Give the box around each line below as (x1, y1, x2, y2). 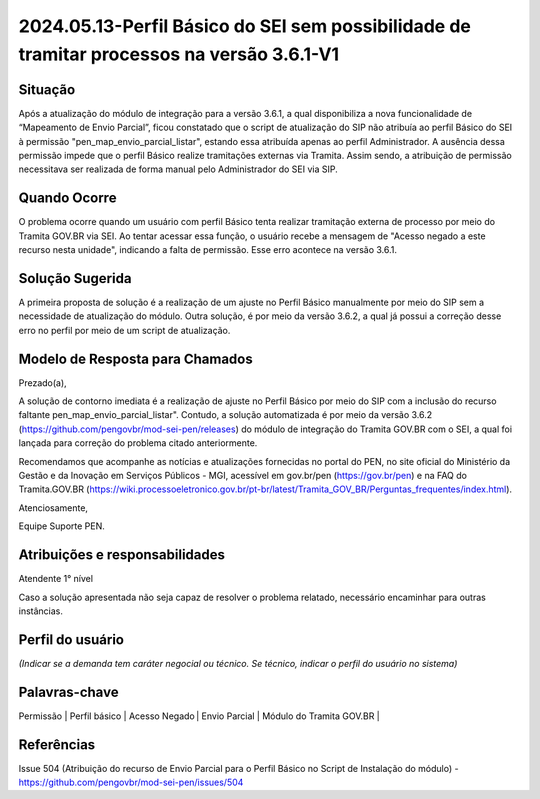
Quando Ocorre (18, 190, 117, 207)
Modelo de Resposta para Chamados (18, 350, 254, 367)
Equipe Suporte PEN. (18, 520, 105, 532)
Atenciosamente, (18, 501, 89, 514)
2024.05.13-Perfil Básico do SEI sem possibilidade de (18, 15, 472, 37)
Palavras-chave (18, 683, 119, 700)
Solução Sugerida (18, 270, 132, 287)
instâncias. (18, 605, 64, 617)
